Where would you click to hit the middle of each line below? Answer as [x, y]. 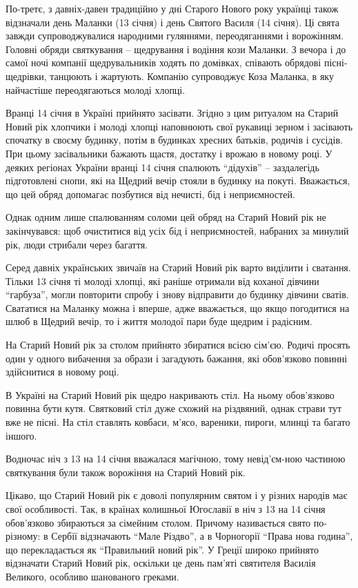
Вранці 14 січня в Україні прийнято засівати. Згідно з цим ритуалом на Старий [172, 113]
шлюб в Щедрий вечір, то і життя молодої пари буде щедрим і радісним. [159, 321]
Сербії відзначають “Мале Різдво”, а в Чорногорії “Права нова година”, [202, 536]
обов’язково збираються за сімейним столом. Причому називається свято [158, 522]
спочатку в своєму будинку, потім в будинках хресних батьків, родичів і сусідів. [174, 140]
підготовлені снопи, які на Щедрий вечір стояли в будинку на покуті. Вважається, [178, 180]
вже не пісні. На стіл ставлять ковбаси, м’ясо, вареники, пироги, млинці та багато [178, 422]
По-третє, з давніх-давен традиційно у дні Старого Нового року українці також [172, 8]
